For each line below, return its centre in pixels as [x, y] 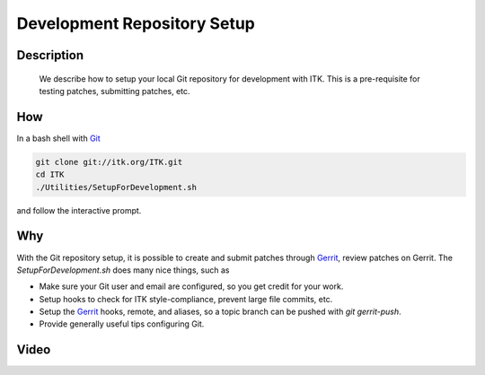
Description [50, 55]
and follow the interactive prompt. [79, 210]
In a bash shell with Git [58, 138]
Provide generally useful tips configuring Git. [122, 324]
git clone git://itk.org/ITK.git [109, 162]
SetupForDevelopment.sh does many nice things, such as [123, 270]
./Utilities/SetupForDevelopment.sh [116, 187]
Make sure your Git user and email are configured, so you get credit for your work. [191, 286]
